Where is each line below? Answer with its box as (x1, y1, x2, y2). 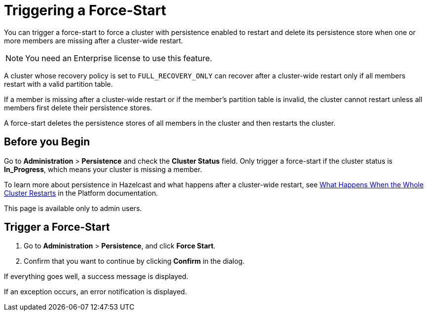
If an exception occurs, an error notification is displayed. (4, 287, 187, 296)
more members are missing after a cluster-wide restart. (4, 36, 183, 45)
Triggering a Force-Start (4, 2, 166, 19)
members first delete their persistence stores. (4, 103, 152, 112)
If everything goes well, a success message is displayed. (4, 272, 188, 281)
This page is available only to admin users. (4, 204, 142, 212)
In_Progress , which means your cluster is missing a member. (4, 165, 202, 174)
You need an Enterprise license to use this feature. (25, 53, 213, 63)
